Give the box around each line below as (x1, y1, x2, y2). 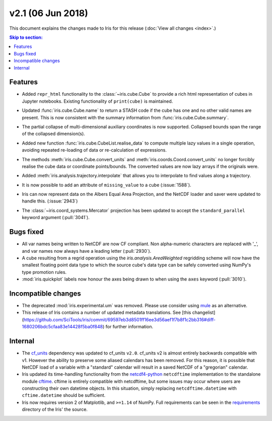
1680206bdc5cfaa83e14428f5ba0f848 (22, 324, 103, 330)
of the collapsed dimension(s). (22, 131, 85, 137)
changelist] (192, 310, 216, 316)
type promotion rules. (22, 269, 67, 275)
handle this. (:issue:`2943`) (22, 198, 78, 204)
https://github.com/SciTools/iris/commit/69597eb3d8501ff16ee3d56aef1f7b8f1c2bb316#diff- (23, 316, 216, 322)
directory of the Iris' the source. (22, 406, 88, 412)
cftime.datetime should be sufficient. (22, 392, 106, 398)
